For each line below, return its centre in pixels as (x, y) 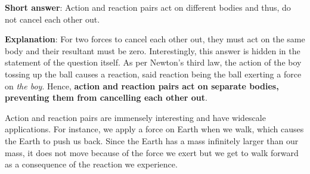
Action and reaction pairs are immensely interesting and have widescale (135, 117)
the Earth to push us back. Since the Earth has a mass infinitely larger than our (152, 140)
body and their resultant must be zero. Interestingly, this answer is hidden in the (153, 50)
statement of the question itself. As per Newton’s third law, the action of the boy (153, 62)
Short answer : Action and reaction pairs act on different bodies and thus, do (148, 7)
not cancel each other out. (52, 19)
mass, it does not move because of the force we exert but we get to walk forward (152, 152)
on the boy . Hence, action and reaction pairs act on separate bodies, (142, 86)
